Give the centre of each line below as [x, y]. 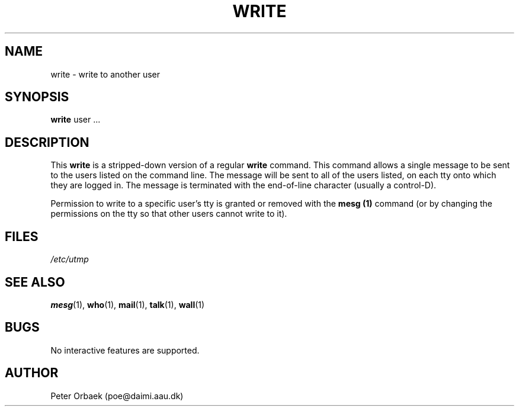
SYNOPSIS [37, 97]
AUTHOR [32, 373]
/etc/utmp [70, 259]
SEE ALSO [35, 282]
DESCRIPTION [47, 142]
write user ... [76, 120]
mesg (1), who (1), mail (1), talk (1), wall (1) [128, 304]
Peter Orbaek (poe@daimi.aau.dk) [117, 396]
